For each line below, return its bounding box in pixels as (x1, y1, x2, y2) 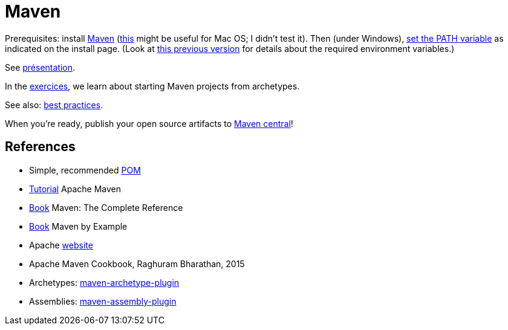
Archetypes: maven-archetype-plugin (29, 277, 180, 288)
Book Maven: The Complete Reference (29, 202, 183, 213)
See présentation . (5, 62, 76, 73)
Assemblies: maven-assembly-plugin (29, 296, 177, 306)
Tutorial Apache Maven (29, 183, 122, 194)
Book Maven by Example (29, 221, 128, 231)
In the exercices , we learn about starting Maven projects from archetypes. (5, 80, 300, 91)
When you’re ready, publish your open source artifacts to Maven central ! (5, 118, 293, 129)
